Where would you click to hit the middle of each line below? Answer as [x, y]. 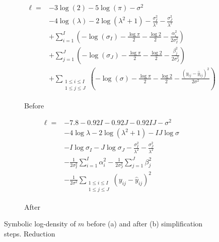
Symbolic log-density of [40, 224]
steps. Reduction [30, 233]
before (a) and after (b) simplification [145, 224]
